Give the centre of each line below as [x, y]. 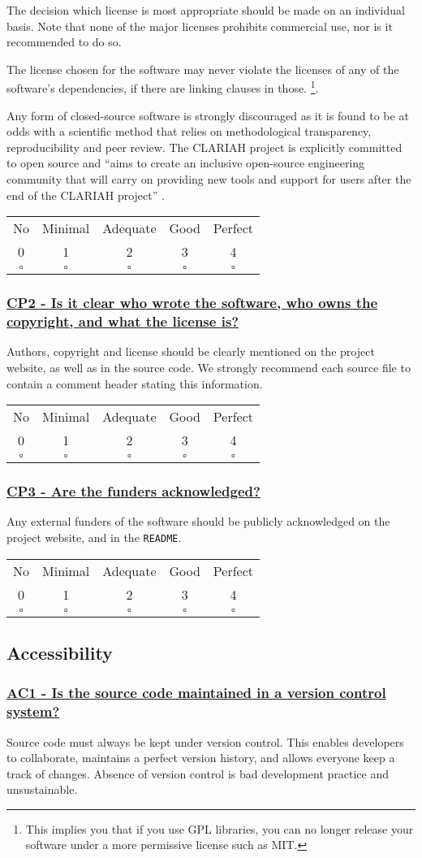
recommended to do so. [64, 42]
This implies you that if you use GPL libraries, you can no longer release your [220, 828]
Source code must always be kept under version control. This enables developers [205, 741]
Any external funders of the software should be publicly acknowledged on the [198, 521]
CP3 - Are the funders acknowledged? [133, 491]
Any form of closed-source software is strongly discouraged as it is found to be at [208, 115]
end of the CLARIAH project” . [86, 195]
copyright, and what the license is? [123, 321]
